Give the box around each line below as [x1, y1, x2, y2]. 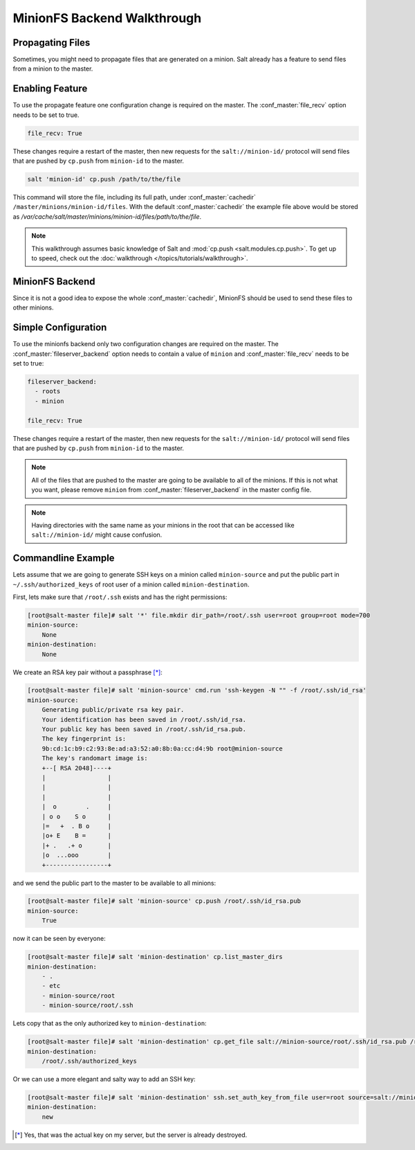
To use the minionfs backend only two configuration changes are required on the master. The [12, 340, 279, 348]
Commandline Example [12, 552, 115, 564]
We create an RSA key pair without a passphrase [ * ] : [12, 668, 163, 676]
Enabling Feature [12, 83, 88, 95]
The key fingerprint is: [41, 735, 127, 743]
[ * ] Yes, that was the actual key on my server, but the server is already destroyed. [15, 1131, 248, 1139]
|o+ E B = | [41, 832, 112, 840]
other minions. [12, 303, 55, 312]
